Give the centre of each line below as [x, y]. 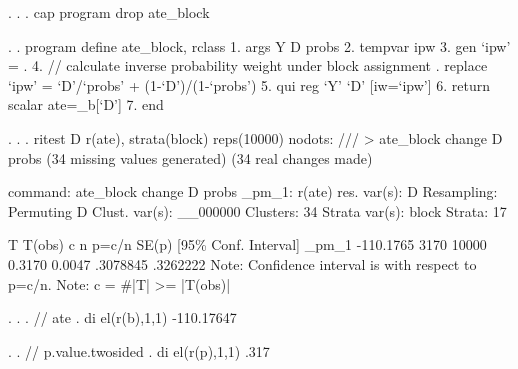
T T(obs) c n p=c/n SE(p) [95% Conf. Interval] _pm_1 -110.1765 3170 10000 [247, 244]
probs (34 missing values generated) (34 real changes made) [190, 157]
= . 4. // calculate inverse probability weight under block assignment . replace [248, 65]
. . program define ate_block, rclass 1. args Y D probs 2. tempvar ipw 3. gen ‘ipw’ [259, 45]
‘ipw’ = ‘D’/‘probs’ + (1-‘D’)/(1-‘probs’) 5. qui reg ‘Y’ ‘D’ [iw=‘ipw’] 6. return [249, 84]
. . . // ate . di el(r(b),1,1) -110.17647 [122, 317]
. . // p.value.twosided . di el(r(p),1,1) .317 [139, 350]
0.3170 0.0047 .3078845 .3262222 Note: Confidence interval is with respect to [242, 263]
